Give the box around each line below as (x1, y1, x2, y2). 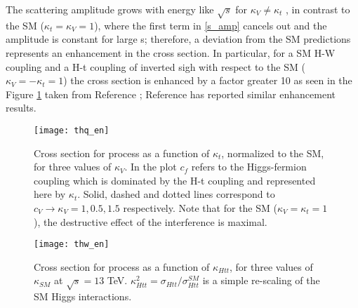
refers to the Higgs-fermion (191, 159, 307, 174)
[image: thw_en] (34, 239, 110, 250)
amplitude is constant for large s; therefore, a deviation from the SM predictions (6, 32, 351, 46)
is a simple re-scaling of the (202, 273, 320, 288)
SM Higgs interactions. (34, 289, 132, 304)
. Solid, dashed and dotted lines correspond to (77, 187, 275, 201)
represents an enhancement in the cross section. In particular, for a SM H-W (6, 45, 336, 60)
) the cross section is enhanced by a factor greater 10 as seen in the (63, 73, 352, 88)
